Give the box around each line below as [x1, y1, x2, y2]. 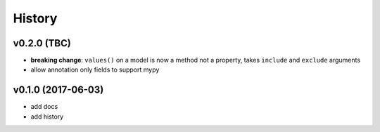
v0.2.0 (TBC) [13, 37, 72, 49]
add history [30, 112, 64, 121]
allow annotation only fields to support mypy [30, 65, 160, 74]
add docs [30, 103, 58, 111]
